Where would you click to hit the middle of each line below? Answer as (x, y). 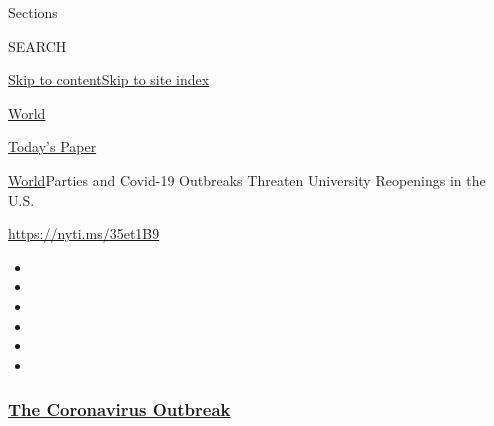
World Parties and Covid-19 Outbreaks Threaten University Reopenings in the (247, 179)
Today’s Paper (52, 146)
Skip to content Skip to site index (109, 79)
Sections (33, 12)
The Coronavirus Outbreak (119, 409)
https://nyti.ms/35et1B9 (84, 233)
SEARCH (37, 45)
